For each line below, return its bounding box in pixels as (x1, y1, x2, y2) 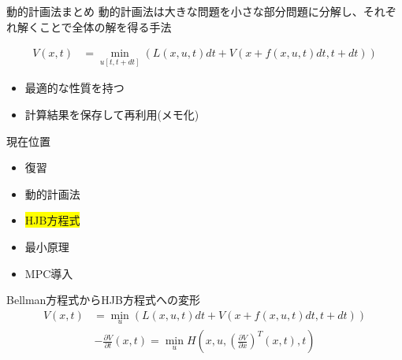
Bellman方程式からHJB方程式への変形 (6, 291, 200, 308)
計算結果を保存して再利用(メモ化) (24, 106, 199, 123)
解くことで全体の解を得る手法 (17, 18, 172, 35)
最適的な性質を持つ (24, 80, 125, 96)
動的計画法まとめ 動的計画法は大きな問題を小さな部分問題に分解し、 (6, 3, 363, 19)
